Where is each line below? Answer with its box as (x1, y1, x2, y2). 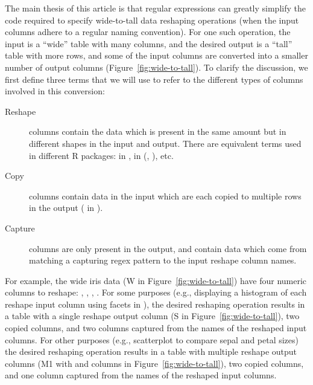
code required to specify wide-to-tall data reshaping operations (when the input (5, 13, 299, 26)
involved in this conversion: (5, 85, 105, 97)
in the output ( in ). (29, 201, 103, 214)
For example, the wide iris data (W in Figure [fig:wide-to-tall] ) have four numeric (5, 274, 307, 286)
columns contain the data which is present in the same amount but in (29, 125, 286, 138)
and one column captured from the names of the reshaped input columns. (5, 369, 277, 381)
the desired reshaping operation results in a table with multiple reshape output (5, 345, 297, 358)
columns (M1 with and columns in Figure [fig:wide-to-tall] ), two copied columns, (5, 357, 304, 369)
